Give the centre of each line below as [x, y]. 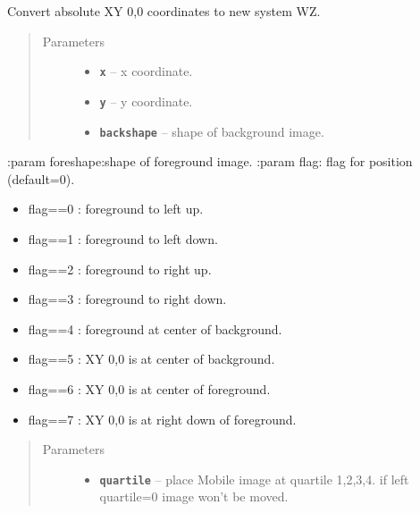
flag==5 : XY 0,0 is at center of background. [151, 359]
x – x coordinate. [146, 71]
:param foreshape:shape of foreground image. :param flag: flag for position [210, 161]
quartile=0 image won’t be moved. [194, 496]
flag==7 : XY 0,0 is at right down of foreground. [162, 419]
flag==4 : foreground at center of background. [155, 328]
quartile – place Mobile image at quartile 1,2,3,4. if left [254, 479]
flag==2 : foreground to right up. [120, 269]
